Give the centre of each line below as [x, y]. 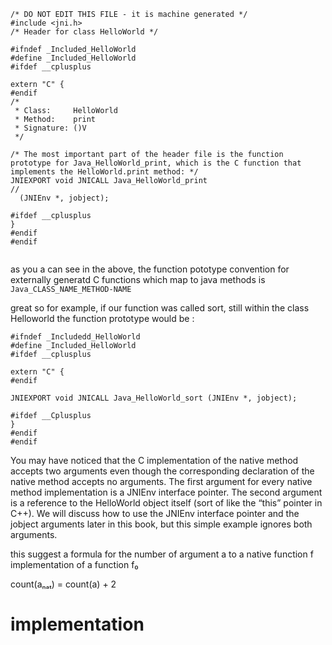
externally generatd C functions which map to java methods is [138, 279]
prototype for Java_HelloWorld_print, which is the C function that [156, 163]
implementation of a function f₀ [74, 564]
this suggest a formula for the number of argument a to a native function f [162, 554]
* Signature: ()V [50, 128]
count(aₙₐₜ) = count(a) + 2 [63, 584]
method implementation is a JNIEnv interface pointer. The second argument [166, 492]
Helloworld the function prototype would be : [102, 318]
